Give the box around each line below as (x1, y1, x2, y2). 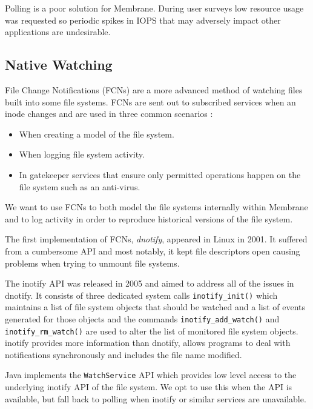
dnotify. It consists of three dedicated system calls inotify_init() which (5, 288, 278, 301)
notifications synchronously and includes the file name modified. (5, 348, 242, 361)
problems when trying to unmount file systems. (5, 256, 180, 269)
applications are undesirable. (5, 25, 111, 38)
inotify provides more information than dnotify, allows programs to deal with (5, 336, 291, 349)
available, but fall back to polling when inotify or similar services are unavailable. (5, 392, 306, 405)
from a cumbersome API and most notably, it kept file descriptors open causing (5, 244, 300, 257)
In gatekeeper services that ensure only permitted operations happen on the (19, 168, 301, 181)
